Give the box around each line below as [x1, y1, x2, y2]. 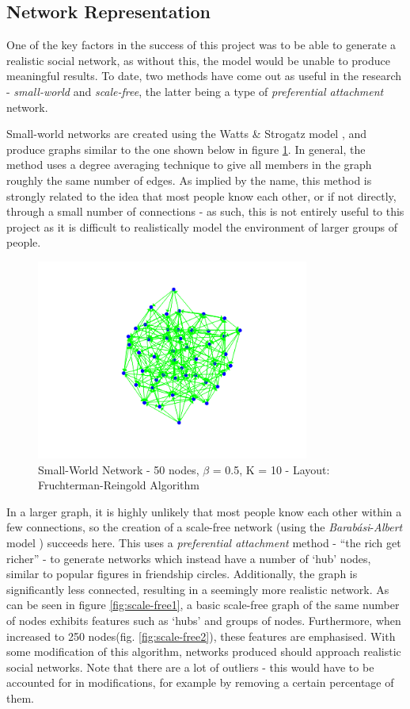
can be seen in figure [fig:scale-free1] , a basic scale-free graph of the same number [6, 596, 400, 613]
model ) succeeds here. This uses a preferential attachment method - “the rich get [6, 534, 401, 550]
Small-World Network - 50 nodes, [38, 461, 199, 477]
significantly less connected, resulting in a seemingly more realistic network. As [6, 581, 389, 597]
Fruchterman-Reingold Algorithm [38, 477, 199, 493]
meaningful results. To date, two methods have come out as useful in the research [6, 67, 402, 84]
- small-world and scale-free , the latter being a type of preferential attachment [6, 82, 384, 99]
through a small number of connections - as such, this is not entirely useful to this [6, 203, 404, 220]
